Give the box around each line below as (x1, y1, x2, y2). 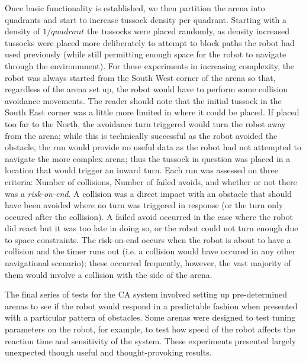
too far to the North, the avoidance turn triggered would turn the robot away (5, 117, 286, 130)
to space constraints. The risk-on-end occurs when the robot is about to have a (5, 233, 291, 245)
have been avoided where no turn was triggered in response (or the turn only (5, 199, 284, 211)
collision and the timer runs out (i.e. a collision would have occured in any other (5, 245, 296, 257)
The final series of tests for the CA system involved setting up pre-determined (5, 288, 288, 300)
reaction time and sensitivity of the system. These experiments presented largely (5, 334, 297, 347)
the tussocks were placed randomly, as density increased (87, 25, 290, 37)
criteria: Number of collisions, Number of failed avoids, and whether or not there (5, 175, 297, 188)
